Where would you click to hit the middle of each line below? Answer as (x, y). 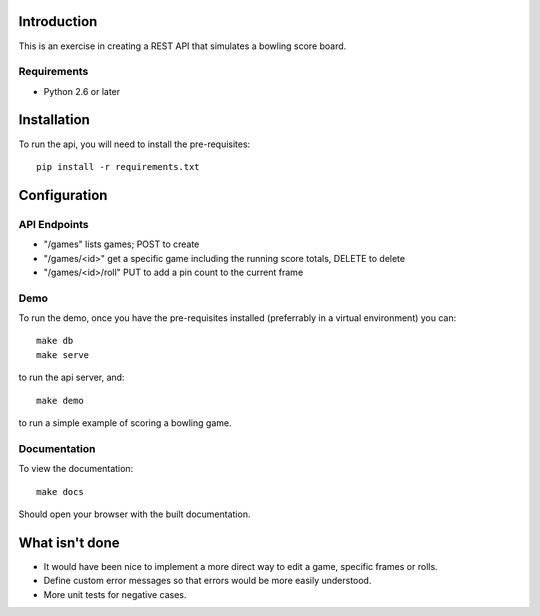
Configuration (63, 195)
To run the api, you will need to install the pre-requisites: (134, 144)
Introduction (58, 21)
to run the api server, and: (71, 377)
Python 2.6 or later (82, 91)
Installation (54, 120)
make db (55, 341)
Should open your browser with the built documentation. (134, 514)
